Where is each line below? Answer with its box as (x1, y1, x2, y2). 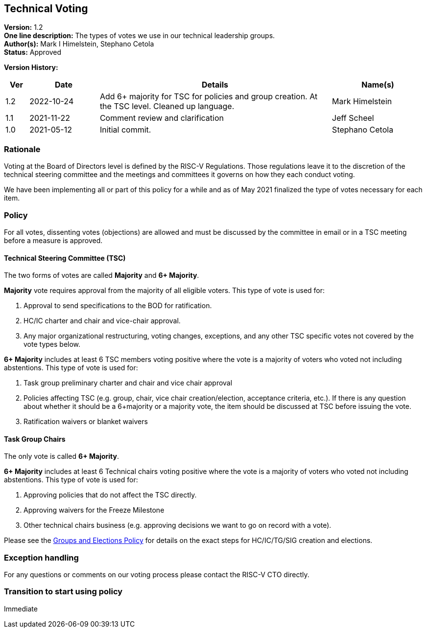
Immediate (4, 604, 38, 613)
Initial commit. (99, 125, 151, 135)
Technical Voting (4, 2, 88, 15)
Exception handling (4, 552, 79, 563)
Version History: (4, 63, 58, 72)
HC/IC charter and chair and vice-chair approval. (24, 316, 181, 325)
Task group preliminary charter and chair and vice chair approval (24, 379, 233, 387)
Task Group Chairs (4, 434, 66, 443)
